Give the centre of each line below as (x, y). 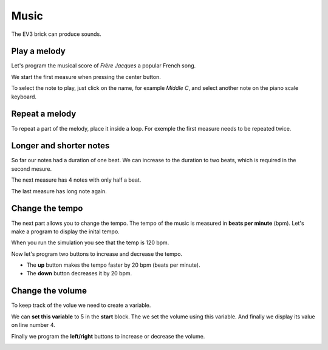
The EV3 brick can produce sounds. (56, 34)
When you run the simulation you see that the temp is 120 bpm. (90, 242)
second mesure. (32, 169)
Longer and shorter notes (60, 146)
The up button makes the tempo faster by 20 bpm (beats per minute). (113, 265)
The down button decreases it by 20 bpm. (79, 273)
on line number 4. (33, 325)
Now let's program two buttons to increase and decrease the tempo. (97, 254)
